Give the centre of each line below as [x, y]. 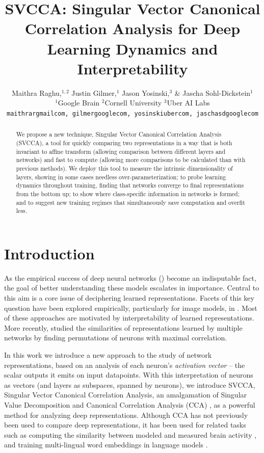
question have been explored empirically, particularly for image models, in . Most [131, 308]
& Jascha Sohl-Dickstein [213, 92]
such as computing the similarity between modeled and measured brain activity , [130, 434]
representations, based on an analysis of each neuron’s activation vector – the [125, 365]
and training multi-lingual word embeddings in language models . [106, 445]
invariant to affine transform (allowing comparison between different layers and [121, 151]
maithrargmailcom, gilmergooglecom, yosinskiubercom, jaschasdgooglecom [133, 113]
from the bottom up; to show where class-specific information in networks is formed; [128, 193]
